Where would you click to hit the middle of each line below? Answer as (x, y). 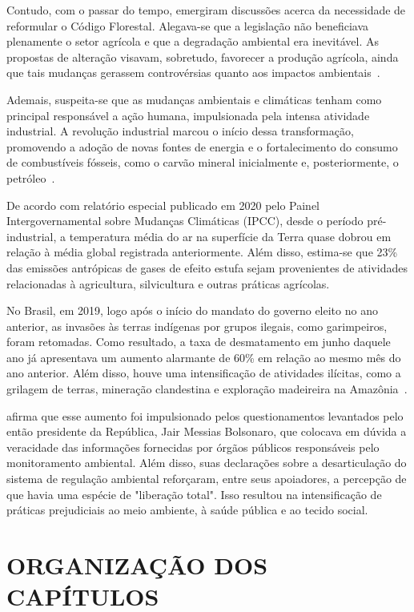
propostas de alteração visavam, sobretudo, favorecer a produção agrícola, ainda (203, 56)
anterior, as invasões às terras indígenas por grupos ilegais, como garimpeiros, (197, 326)
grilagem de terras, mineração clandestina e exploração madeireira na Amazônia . (207, 389)
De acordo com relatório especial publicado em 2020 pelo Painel (163, 205)
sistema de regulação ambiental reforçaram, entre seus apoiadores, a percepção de (207, 479)
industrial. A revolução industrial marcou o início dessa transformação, (180, 131)
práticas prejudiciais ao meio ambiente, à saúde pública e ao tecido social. (187, 510)
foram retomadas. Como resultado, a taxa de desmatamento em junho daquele (199, 342)
